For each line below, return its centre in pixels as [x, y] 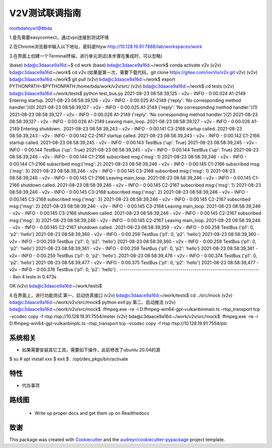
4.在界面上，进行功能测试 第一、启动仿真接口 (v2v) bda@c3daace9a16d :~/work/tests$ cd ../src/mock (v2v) [121, 295]
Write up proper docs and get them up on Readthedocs [92, 413]
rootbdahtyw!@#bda [31, 28]
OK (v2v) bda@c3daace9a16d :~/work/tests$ [56, 286]
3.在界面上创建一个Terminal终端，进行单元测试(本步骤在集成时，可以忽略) [86, 56]
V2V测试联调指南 [45, 13]
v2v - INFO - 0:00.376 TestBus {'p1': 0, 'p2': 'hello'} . [64, 270]
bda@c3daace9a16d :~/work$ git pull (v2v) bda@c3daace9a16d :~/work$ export [92, 79]
